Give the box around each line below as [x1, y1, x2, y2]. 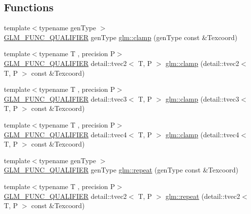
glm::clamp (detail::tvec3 [165, 93, 239, 104]
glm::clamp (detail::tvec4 [165, 129, 239, 139]
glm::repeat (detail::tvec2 [165, 191, 240, 201]
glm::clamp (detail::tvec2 [165, 58, 239, 68]
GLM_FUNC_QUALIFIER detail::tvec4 [4, 129, 127, 139]
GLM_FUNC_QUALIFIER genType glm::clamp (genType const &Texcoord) [4, 32, 237, 42]
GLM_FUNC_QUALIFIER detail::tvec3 [4, 93, 127, 104]
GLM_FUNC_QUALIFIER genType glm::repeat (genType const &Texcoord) [4, 165, 238, 175]
